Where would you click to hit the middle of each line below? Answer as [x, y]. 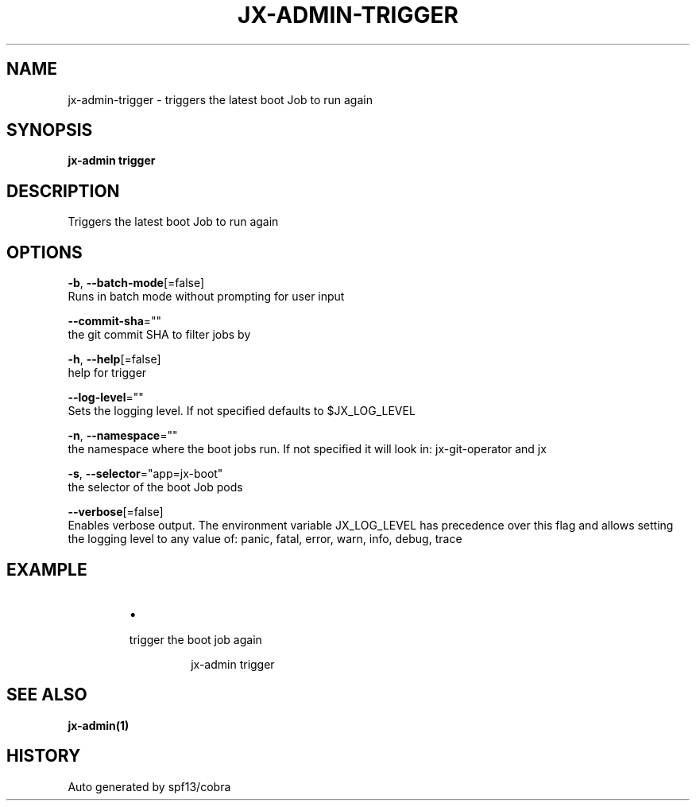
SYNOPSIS [50, 130]
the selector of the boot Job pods [155, 487]
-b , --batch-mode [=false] [136, 283]
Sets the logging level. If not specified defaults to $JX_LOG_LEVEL [242, 411]
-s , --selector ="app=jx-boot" [145, 474]
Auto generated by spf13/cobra [149, 786]
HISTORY [44, 756]
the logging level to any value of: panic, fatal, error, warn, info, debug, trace [265, 539]
